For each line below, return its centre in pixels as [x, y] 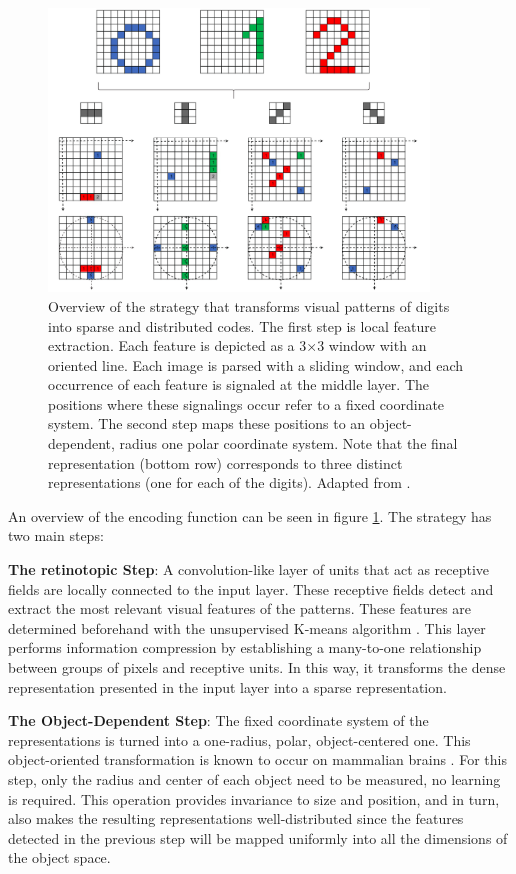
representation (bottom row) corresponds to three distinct [225, 462]
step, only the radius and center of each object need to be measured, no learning [254, 778]
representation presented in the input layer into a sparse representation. [227, 686]
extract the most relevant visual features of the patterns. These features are [240, 608]
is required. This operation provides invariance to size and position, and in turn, [254, 798]
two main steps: [56, 535]
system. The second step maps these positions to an [207, 423]
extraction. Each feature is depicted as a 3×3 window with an [237, 345]
